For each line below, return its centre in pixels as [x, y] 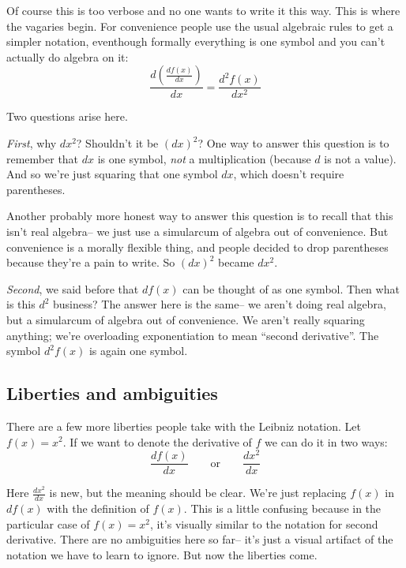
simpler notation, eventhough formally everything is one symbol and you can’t [196, 41]
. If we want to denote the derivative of [157, 441]
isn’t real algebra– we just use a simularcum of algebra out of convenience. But [197, 231]
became [236, 262]
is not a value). [360, 158]
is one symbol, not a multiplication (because [204, 158]
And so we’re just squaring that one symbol [112, 174]
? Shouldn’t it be [117, 143]
